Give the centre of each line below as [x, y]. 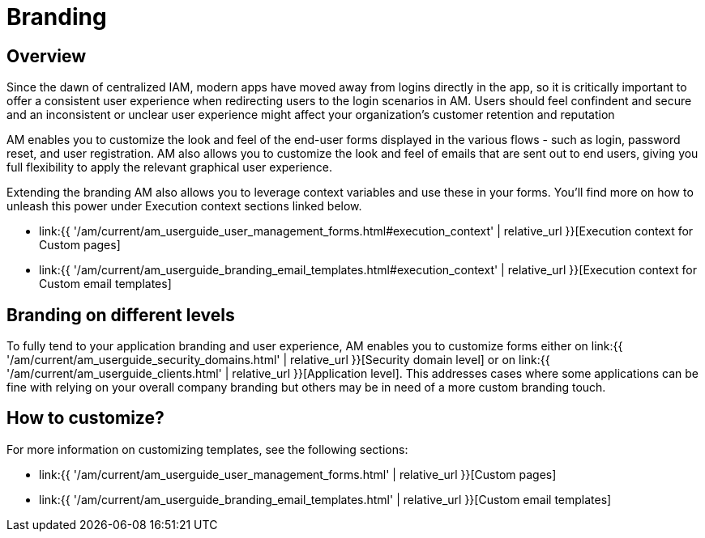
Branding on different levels [121, 315]
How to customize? [85, 418]
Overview [47, 56]
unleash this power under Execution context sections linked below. [184, 206]
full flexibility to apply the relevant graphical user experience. [169, 167]
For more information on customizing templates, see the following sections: [207, 449]
